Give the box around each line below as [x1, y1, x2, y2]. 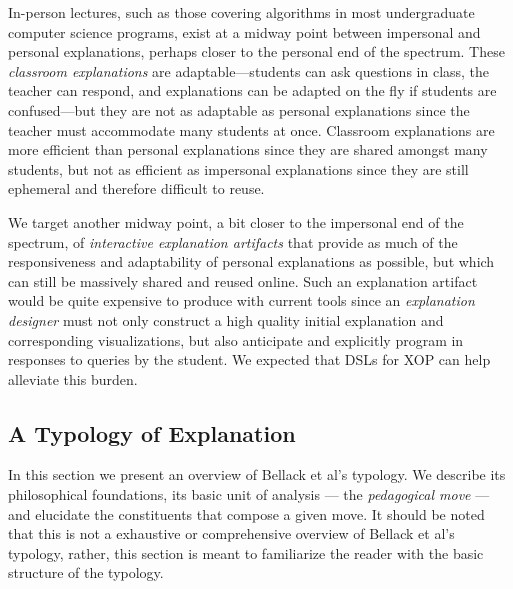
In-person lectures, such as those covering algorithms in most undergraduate [8, 2, 475, 22]
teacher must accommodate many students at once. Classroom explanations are [8, 119, 495, 140]
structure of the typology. [8, 562, 164, 583]
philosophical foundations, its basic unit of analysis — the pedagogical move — [8, 484, 490, 505]
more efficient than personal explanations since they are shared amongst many [8, 139, 488, 160]
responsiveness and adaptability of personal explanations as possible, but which [8, 251, 495, 272]
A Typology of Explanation [8, 417, 296, 448]
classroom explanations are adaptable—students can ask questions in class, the [8, 60, 490, 81]
